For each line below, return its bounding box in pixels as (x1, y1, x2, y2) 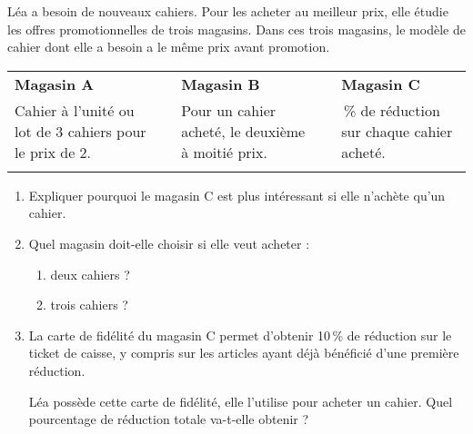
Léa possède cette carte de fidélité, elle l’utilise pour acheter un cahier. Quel (28, 391, 453, 410)
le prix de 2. (15, 141, 92, 163)
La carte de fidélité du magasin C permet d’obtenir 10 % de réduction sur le (28, 325, 452, 344)
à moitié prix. (181, 141, 267, 163)
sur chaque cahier (341, 120, 453, 142)
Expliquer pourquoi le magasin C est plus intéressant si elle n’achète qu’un (28, 185, 446, 204)
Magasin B (181, 73, 260, 94)
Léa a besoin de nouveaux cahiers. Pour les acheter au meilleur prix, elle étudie (7, 2, 448, 20)
